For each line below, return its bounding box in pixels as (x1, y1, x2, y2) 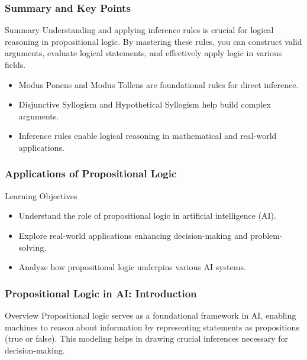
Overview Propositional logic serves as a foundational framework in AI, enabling (5, 309, 296, 321)
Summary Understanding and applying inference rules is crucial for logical (5, 24, 274, 36)
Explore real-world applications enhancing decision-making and (18, 229, 248, 241)
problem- (250, 229, 283, 241)
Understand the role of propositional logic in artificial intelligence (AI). (18, 209, 276, 222)
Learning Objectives (5, 189, 77, 202)
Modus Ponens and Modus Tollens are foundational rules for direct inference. (18, 78, 299, 90)
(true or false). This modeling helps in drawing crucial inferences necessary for (5, 332, 289, 345)
